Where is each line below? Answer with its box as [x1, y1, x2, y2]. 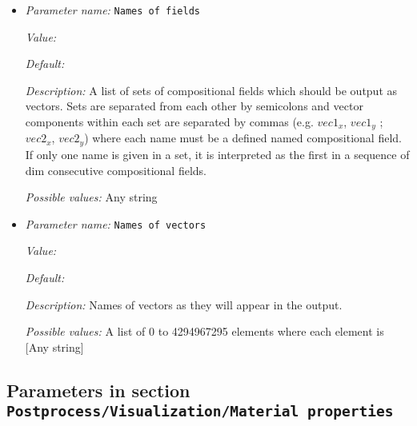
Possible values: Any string [25, 189, 158, 205]
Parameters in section [6, 377, 190, 402]
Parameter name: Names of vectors [25, 215, 206, 232]
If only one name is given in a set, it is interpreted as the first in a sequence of [25, 145, 410, 162]
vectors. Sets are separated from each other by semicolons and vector [25, 98, 363, 114]
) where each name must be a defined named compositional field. [84, 129, 402, 146]
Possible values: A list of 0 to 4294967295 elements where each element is [25, 323, 384, 340]
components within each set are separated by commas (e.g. [25, 113, 314, 130]
